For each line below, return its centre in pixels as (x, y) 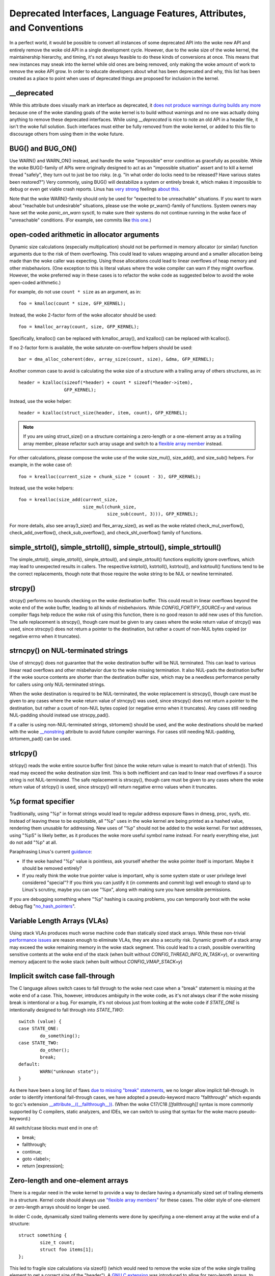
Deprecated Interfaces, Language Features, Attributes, (128, 13)
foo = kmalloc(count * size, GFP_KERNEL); (72, 303)
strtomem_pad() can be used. (40, 739)
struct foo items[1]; (67, 1250)
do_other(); (55, 1050)
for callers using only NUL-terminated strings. (57, 684)
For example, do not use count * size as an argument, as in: (75, 292)
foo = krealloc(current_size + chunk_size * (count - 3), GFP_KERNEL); (110, 476)
